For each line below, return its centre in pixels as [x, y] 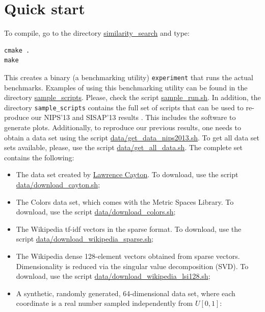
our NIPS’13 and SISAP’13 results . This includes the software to [134, 117]
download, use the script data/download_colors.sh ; [96, 212]
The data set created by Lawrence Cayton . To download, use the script [127, 174]
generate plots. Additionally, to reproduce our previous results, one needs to [123, 127]
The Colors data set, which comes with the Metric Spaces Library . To [125, 201]
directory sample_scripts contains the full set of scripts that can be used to [124, 107]
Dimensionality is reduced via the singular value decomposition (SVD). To [132, 266]
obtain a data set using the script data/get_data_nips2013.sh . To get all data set [132, 137]
